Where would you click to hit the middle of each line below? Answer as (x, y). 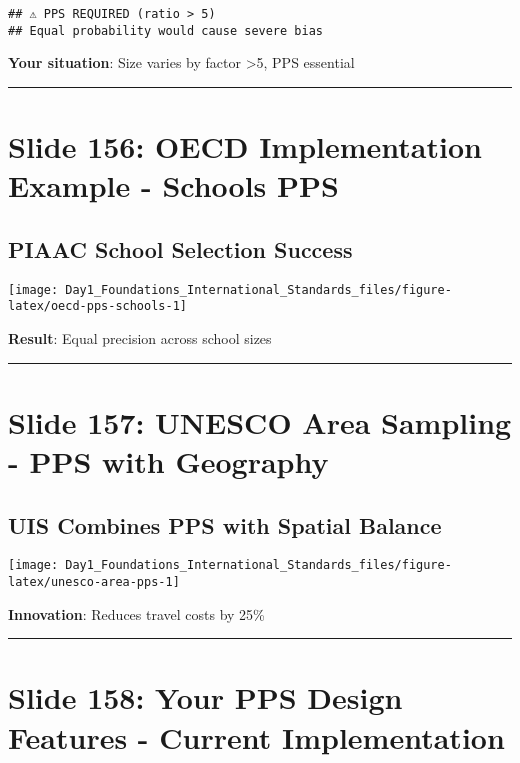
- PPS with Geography (168, 460)
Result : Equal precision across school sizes (140, 337)
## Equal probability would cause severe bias (165, 30)
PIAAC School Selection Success (180, 248)
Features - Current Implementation (256, 736)
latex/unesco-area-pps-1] (94, 582)
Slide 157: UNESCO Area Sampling (260, 421)
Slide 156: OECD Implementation (245, 146)
